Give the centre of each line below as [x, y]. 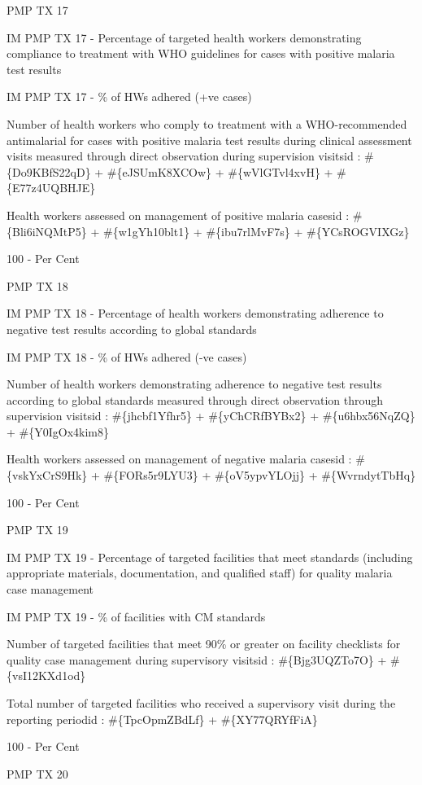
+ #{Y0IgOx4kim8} [58, 431]
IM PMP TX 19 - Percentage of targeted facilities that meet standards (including [210, 557]
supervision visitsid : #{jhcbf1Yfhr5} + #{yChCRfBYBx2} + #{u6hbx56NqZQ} [211, 416]
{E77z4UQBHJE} [51, 188]
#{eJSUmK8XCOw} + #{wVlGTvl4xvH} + [220, 171]
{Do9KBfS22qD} [49, 171]
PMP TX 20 [37, 773]
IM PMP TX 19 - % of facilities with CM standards [136, 616]
